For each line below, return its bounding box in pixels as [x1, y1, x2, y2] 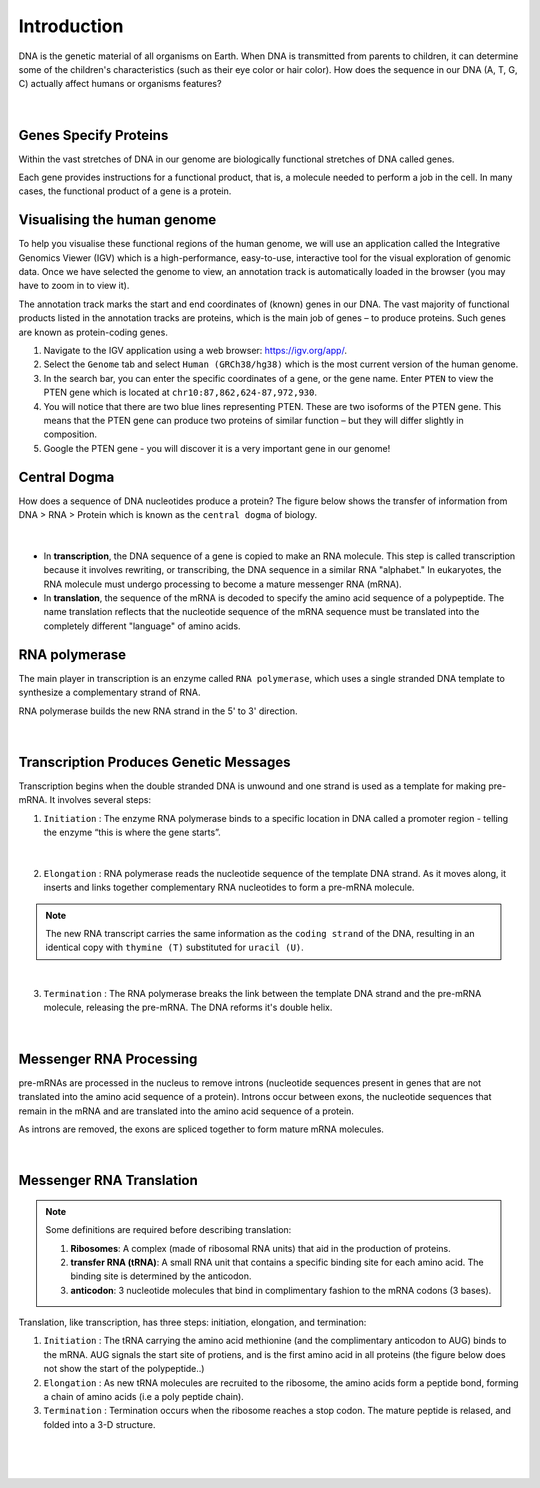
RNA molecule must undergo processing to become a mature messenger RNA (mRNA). [43, 578, 402, 590]
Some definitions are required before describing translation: [45, 1224, 292, 1236]
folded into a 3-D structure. [43, 1418, 156, 1430]
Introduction [18, 15, 124, 37]
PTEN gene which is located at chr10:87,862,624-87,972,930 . [43, 386, 317, 399]
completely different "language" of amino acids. [43, 620, 241, 632]
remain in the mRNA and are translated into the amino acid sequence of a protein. [18, 1105, 355, 1117]
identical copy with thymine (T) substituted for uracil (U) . [45, 941, 304, 954]
